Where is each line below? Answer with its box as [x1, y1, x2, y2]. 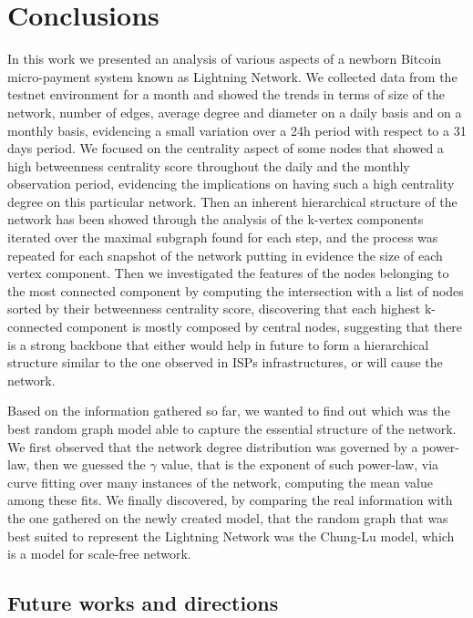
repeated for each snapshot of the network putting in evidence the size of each [7, 245, 443, 264]
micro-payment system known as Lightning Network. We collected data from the [7, 67, 458, 86]
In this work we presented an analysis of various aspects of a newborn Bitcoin [7, 49, 442, 68]
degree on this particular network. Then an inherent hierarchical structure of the [7, 191, 458, 211]
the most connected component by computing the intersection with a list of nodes [7, 281, 464, 300]
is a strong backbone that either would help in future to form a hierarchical [7, 335, 429, 354]
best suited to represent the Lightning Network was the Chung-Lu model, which [7, 526, 455, 545]
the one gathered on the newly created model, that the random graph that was [7, 508, 448, 527]
